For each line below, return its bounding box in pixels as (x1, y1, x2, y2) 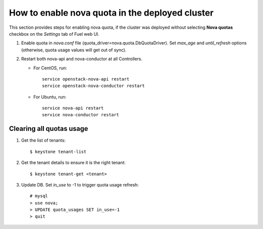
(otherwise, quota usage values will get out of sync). (21, 47, 127, 53)
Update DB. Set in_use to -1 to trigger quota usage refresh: (21, 182, 139, 187)
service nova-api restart (42, 105, 104, 111)
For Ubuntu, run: (33, 94, 67, 100)
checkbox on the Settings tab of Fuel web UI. (9, 31, 99, 37)
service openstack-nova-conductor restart (42, 83, 145, 89)
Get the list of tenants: (21, 137, 66, 144)
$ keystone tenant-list (30, 149, 87, 154)
